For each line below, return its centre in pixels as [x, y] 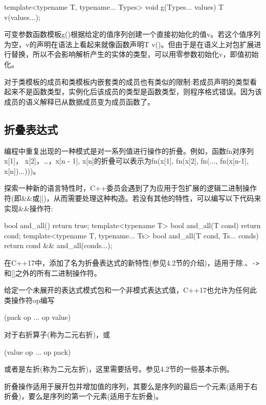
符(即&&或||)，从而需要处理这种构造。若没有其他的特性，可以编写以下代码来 [133, 198]
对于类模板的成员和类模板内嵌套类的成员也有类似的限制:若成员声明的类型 [127, 81]
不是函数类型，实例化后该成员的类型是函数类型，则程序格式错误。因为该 [140, 92]
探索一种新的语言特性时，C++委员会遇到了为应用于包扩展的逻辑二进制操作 [130, 188]
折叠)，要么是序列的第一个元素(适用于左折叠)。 [84, 396]
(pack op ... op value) [38, 317]
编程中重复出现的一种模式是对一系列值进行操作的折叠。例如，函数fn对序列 [129, 150]
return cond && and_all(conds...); [58, 245]
